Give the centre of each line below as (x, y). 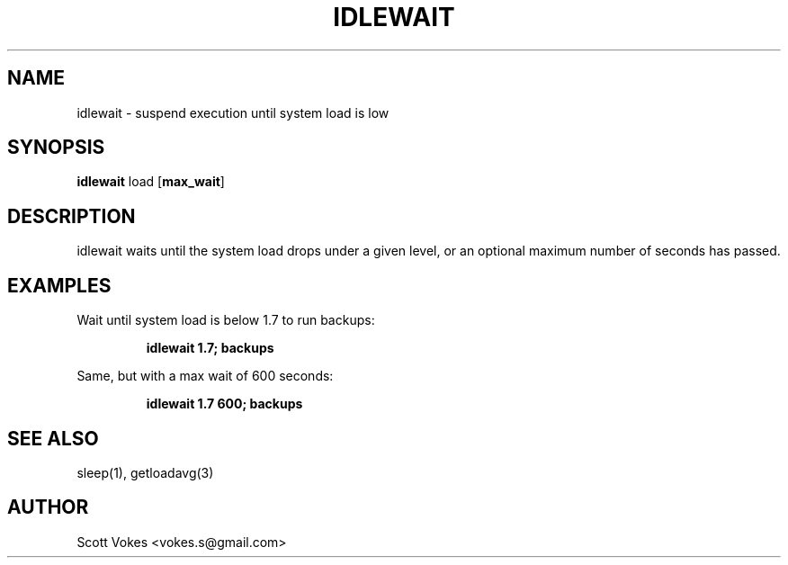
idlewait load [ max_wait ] (151, 182)
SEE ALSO (53, 438)
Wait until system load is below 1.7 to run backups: (226, 320)
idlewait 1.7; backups (210, 348)
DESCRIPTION (72, 216)
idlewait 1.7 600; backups (224, 404)
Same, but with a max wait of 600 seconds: (205, 376)
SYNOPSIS (56, 148)
